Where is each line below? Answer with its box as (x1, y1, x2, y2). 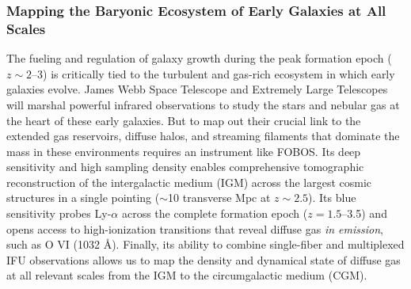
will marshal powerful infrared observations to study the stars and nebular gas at (6, 96, 400, 112)
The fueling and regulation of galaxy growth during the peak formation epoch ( (6, 50, 392, 67)
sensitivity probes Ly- (6, 205, 112, 222)
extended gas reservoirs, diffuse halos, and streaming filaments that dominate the (6, 127, 400, 144)
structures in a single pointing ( (6, 189, 160, 206)
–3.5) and (341, 205, 387, 222)
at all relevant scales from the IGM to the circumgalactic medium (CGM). (6, 267, 367, 283)
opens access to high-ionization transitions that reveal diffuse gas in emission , (6, 220, 383, 237)
